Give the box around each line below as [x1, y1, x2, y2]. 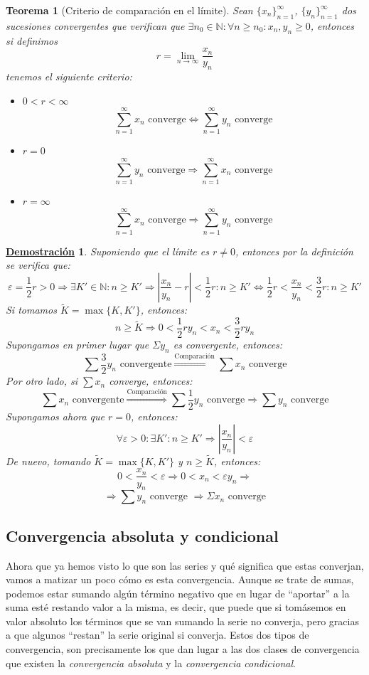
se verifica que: [6, 257, 70, 272]
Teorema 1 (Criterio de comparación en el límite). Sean [6, 3, 253, 17]
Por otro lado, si [6, 373, 78, 388]
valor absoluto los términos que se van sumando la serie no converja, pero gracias [6, 613, 359, 628]
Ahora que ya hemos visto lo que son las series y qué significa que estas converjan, [6, 558, 364, 573]
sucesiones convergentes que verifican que [6, 18, 185, 33]
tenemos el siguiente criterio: [6, 69, 132, 84]
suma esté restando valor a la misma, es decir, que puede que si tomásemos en [6, 600, 346, 615]
